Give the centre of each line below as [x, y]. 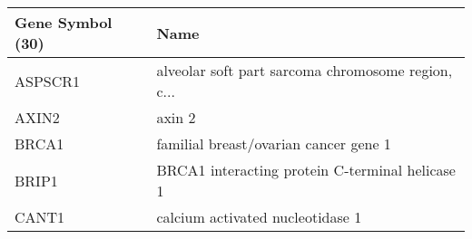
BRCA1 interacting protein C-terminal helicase [306, 170]
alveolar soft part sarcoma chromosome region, [305, 70]
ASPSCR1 [48, 81]
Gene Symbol [64, 22]
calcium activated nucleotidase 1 [259, 217]
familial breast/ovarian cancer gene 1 [274, 143]
